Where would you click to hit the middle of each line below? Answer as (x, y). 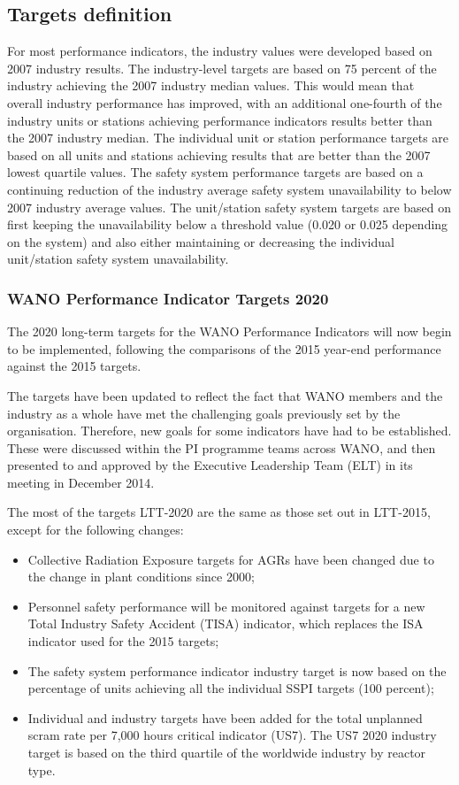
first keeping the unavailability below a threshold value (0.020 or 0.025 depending (228, 224)
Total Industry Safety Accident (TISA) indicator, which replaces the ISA (226, 623)
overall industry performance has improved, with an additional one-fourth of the (225, 102)
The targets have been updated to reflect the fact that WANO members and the (225, 395)
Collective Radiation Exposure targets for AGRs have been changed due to (231, 559)
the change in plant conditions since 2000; (141, 577)
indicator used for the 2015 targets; (123, 641)
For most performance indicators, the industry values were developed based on (220, 51)
